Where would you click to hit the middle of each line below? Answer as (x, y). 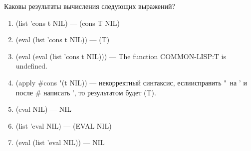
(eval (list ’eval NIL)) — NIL (60, 142)
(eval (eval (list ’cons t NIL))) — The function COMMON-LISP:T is (121, 56)
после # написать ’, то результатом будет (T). (86, 92)
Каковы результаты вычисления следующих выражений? (90, 6)
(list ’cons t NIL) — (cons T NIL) (68, 23)
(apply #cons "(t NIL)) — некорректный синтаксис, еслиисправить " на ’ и (131, 82)
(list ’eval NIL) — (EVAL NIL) (64, 125)
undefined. (31, 66)
